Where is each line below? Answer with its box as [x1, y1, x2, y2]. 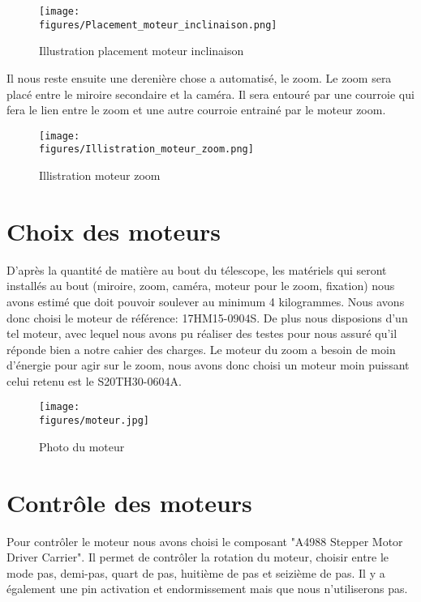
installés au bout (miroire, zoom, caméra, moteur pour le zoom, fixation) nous [6, 277, 395, 294]
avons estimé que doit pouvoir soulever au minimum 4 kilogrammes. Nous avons [6, 292, 405, 310]
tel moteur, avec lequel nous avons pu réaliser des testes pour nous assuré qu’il [6, 325, 397, 342]
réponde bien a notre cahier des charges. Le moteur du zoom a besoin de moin [6, 340, 396, 357]
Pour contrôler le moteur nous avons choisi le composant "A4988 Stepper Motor [6, 532, 403, 549]
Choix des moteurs [6, 214, 221, 247]
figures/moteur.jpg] [39, 415, 150, 427]
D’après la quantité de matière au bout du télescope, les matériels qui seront [6, 261, 387, 278]
